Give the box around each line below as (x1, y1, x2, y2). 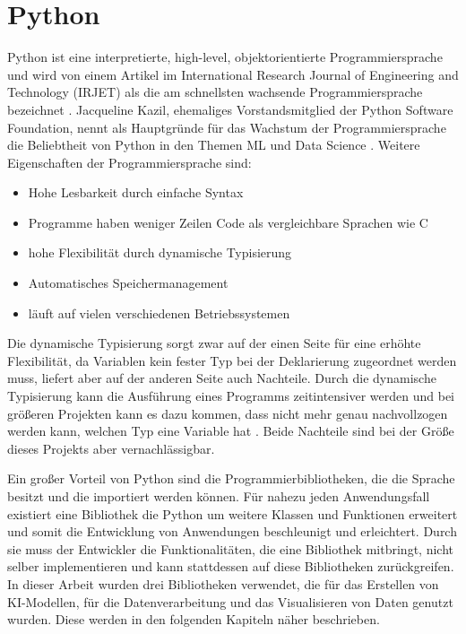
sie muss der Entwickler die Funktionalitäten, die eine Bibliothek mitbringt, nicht (7, 539, 453, 558)
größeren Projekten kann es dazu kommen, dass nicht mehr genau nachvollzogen (7, 404, 448, 422)
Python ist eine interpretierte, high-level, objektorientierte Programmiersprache (7, 48, 443, 66)
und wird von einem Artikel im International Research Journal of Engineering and (7, 65, 459, 83)
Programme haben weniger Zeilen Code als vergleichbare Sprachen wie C (28, 213, 428, 231)
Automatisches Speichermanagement (28, 274, 229, 292)
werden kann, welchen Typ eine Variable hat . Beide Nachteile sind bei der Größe (7, 421, 454, 440)
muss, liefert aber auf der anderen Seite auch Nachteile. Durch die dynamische (7, 369, 436, 387)
